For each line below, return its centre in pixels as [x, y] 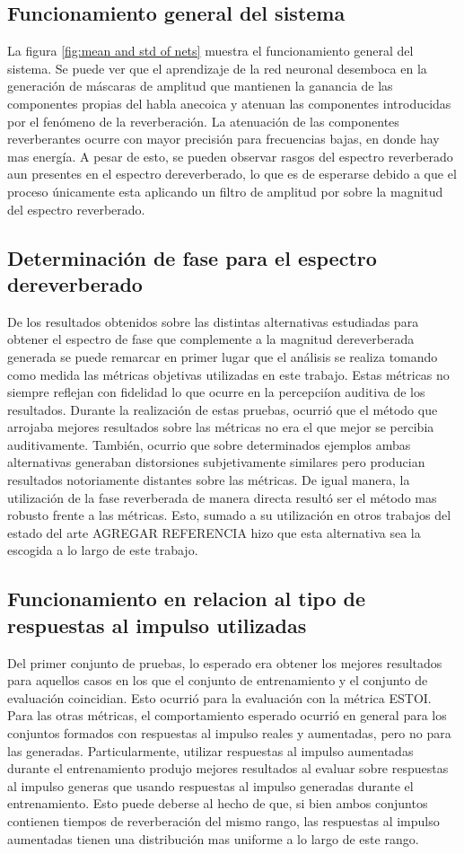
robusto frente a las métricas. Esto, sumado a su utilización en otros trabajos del [229, 515]
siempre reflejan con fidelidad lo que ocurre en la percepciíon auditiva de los [216, 392]
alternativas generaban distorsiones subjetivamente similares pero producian [216, 462]
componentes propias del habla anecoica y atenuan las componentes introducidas [229, 103]
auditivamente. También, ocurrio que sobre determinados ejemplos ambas [209, 444]
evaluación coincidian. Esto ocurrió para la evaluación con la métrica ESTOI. [219, 697]
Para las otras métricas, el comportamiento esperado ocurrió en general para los [227, 715]
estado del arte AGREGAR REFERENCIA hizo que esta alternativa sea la [214, 532]
